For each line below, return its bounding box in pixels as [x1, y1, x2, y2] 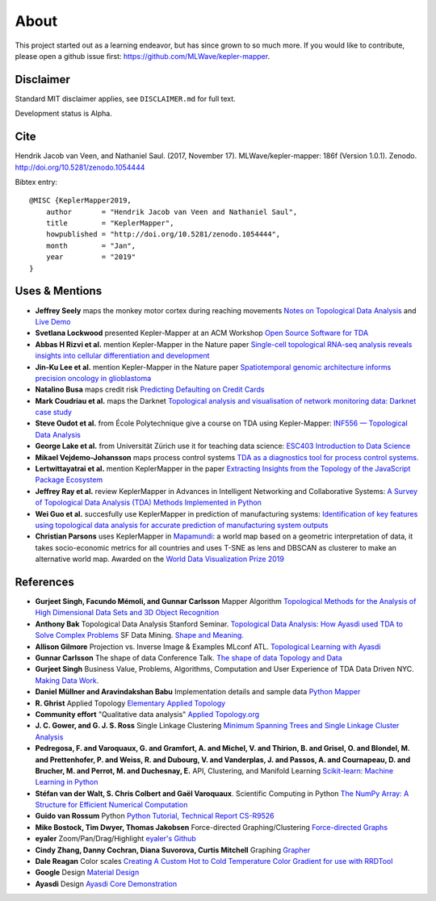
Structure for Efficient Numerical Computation [35, 800, 188, 810]
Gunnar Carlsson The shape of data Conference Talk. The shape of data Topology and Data [35, 653, 342, 663]
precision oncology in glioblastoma [35, 373, 152, 383]
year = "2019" [45, 253, 136, 262]
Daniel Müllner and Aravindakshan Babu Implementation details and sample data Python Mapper [35, 687, 361, 697]
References [15, 575, 74, 589]
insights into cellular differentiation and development [35, 351, 210, 361]
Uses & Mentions [15, 284, 103, 298]
